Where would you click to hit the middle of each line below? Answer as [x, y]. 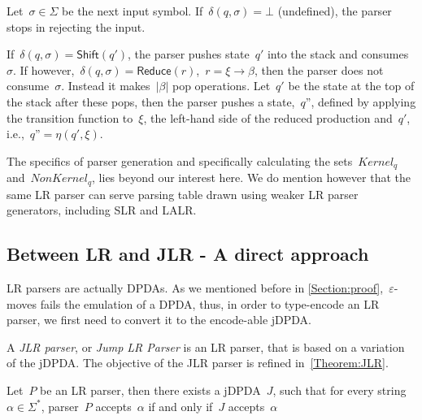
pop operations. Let [221, 86]
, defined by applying [363, 101]
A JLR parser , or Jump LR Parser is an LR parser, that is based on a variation [206, 346]
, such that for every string [339, 390]
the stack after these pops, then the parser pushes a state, [151, 101]
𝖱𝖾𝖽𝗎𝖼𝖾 [154, 71]
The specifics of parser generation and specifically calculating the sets [180, 160]
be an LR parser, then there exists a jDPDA [150, 390]
